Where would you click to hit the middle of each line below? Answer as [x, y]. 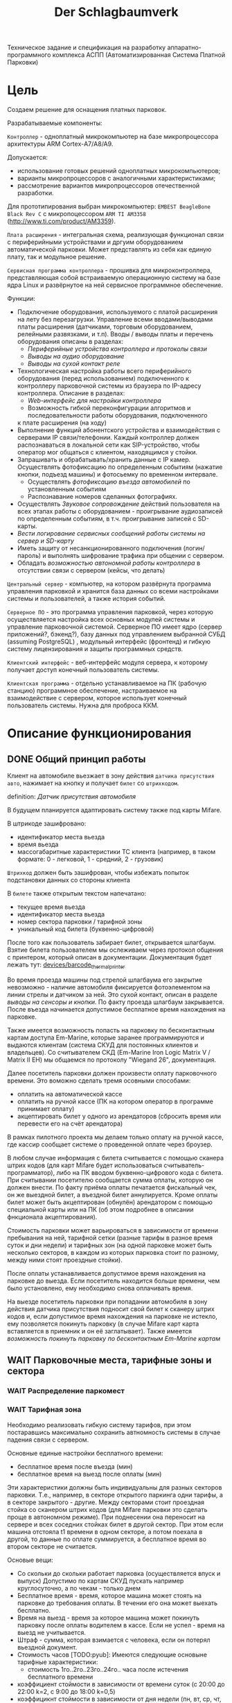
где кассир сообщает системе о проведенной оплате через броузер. [110, 1144]
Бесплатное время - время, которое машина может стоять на [109, 1595]
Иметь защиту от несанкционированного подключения [99, 548]
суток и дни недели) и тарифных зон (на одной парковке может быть [110, 1245]
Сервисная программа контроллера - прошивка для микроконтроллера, [110, 270]
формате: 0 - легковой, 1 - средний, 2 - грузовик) [90, 859]
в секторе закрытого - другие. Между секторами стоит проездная [106, 1502]
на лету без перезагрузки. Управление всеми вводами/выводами [115, 320]
